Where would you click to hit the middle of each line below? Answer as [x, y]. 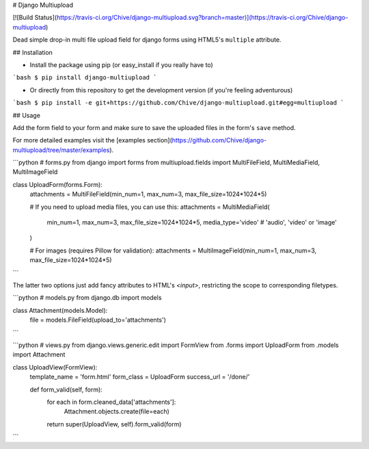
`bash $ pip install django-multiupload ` [85, 78]
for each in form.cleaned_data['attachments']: [111, 402]
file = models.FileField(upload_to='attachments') [98, 320]
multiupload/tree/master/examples [61, 150]
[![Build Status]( [35, 18]
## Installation [32, 52]
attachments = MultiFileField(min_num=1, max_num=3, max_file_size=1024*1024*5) [148, 194]
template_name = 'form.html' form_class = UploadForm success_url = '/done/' [140, 377]
